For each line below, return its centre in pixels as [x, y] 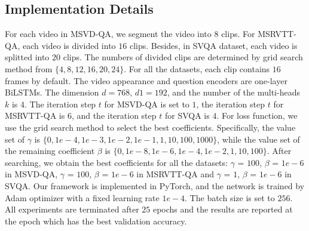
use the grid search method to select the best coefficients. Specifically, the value [150, 127]
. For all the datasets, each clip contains [197, 68]
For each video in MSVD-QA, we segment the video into [108, 34]
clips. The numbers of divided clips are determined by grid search [183, 57]
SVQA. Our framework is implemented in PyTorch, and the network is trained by [155, 185]
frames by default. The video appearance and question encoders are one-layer [146, 80]
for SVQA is [187, 115]
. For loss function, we [257, 115]
